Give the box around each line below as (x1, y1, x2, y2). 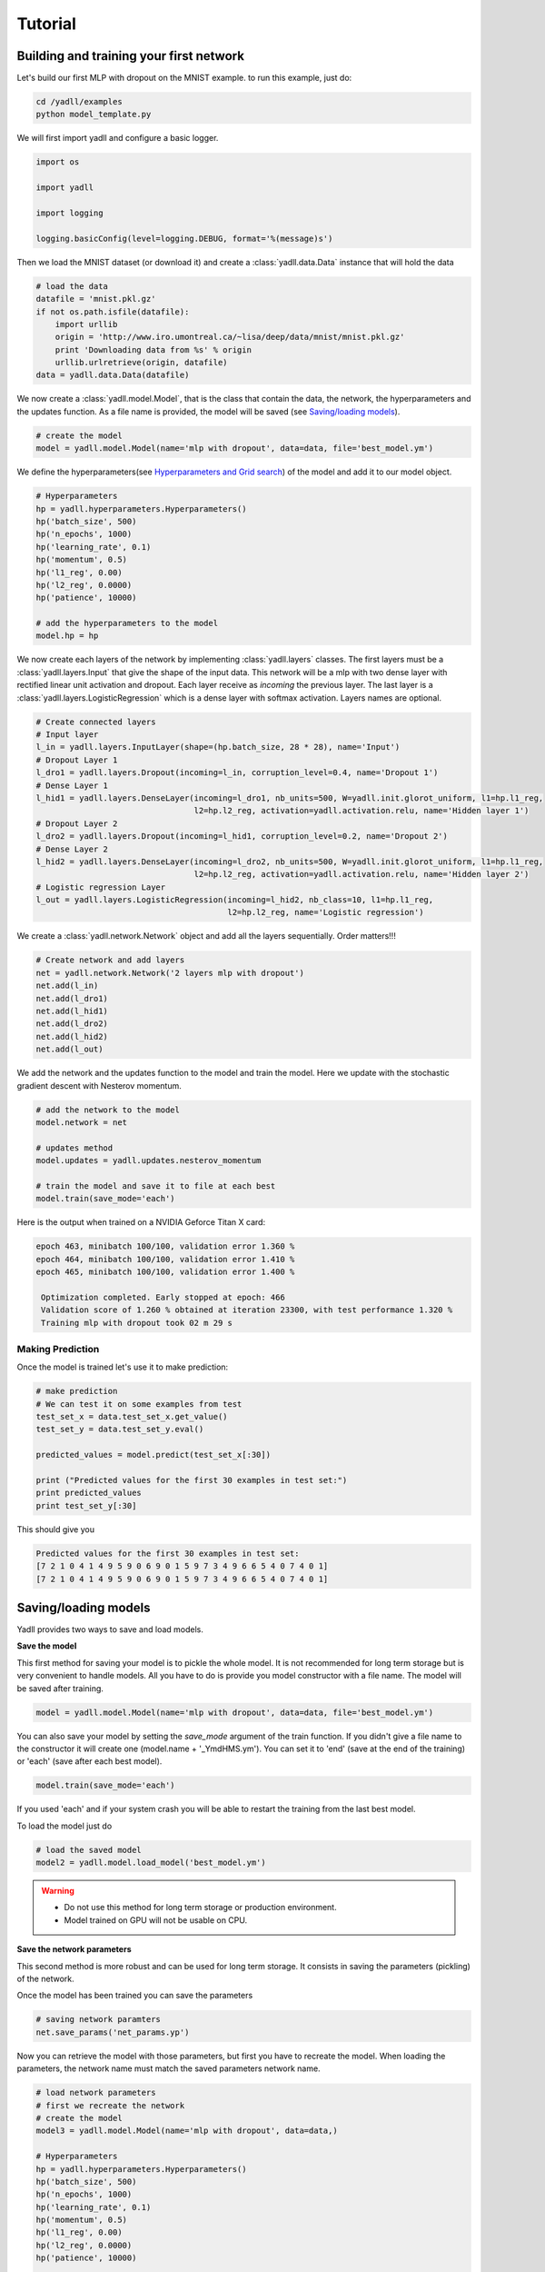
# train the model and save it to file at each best (35, 1181, 276, 1191)
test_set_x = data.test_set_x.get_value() (35, 1411, 228, 1422)
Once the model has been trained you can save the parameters (16, 1990, 253, 2001)
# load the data (35, 281, 109, 291)
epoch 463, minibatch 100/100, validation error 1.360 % (35, 1241, 295, 1251)
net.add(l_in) (35, 981, 99, 991)
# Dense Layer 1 (35, 780, 109, 791)
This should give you (16, 1523, 95, 1535)
